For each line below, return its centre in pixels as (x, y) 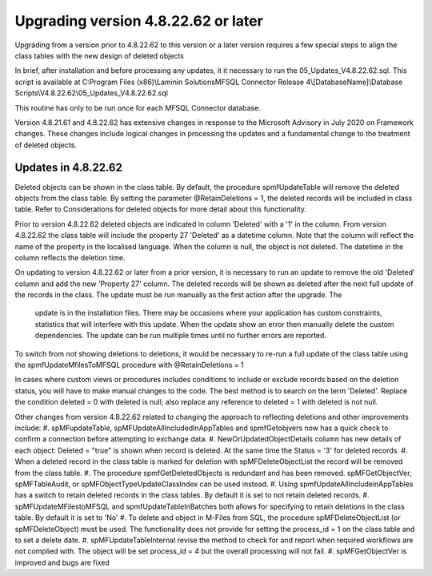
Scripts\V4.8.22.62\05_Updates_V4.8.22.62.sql (91, 93)
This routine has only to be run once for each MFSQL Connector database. (138, 107)
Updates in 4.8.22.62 (69, 168)
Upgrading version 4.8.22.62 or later (139, 21)
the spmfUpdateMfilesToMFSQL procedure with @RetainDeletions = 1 (129, 365)
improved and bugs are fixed (62, 562)
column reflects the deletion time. (70, 257)
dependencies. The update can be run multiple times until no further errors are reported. (181, 336)
